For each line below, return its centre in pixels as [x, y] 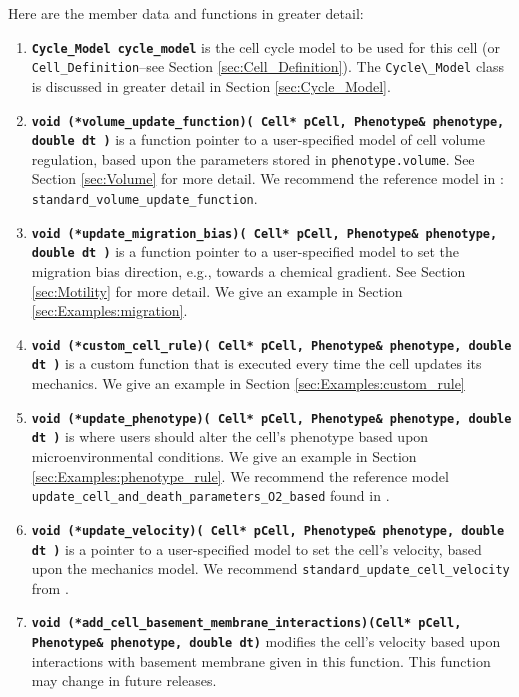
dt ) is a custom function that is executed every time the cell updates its [256, 363]
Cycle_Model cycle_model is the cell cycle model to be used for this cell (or [266, 46]
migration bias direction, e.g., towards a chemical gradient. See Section [248, 271]
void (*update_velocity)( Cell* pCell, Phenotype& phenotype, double [268, 530]
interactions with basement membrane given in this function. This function [261, 660]
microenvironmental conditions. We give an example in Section [224, 456]
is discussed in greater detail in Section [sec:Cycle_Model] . [211, 85]
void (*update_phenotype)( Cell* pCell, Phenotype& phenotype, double [271, 418]
